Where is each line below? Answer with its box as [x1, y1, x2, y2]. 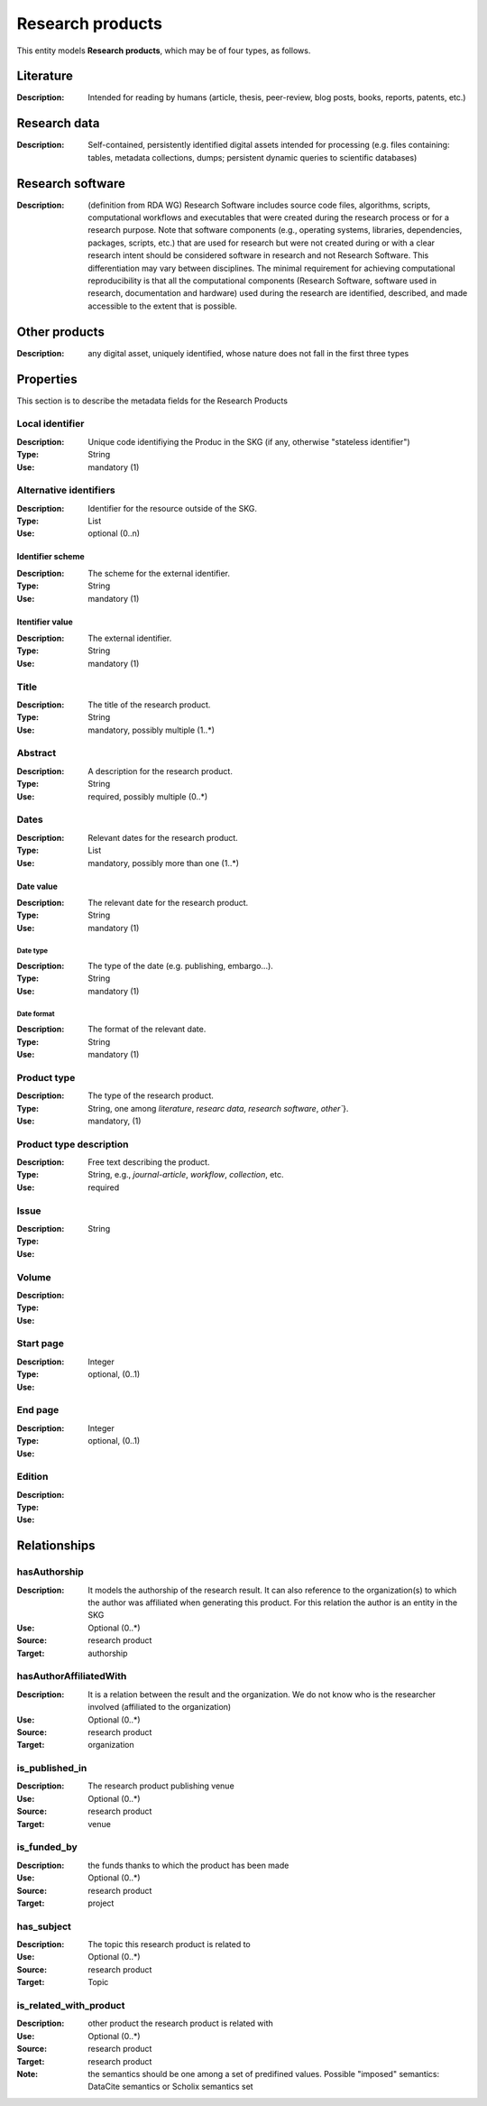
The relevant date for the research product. [87, 897, 249, 908]
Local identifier [16, 418, 85, 430]
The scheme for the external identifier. [87, 568, 230, 578]
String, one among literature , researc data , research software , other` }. [87, 1103, 349, 1113]
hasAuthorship [16, 1566, 85, 1578]
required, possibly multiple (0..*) [87, 790, 208, 802]
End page [16, 1404, 60, 1417]
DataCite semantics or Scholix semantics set [87, 2081, 253, 2092]
